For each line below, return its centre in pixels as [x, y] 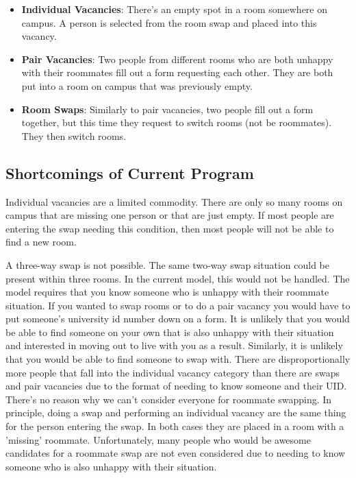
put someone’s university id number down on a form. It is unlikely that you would [178, 319]
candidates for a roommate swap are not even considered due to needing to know [176, 453]
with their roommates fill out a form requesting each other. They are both [177, 72]
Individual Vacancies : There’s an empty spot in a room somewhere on [175, 9]
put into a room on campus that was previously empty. [137, 85]
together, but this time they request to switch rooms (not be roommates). [177, 122]
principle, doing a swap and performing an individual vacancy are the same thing [176, 413]
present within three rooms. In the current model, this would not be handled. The [178, 278]
